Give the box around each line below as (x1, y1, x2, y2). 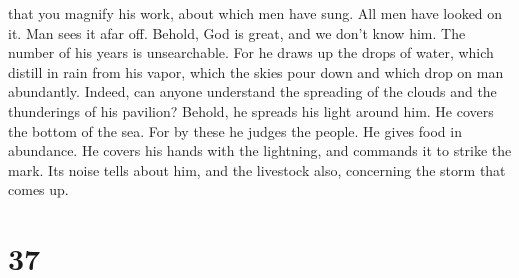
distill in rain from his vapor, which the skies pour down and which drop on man (8, 61, 504, 82)
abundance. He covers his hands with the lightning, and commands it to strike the (8, 140, 512, 161)
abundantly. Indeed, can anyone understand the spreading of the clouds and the (8, 81, 497, 102)
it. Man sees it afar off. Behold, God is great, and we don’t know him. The (8, 22, 466, 43)
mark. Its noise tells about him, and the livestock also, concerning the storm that (8, 159, 506, 180)
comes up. (8, 179, 69, 200)
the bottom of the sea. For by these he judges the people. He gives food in (8, 120, 462, 141)
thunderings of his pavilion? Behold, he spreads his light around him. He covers (8, 100, 494, 121)
